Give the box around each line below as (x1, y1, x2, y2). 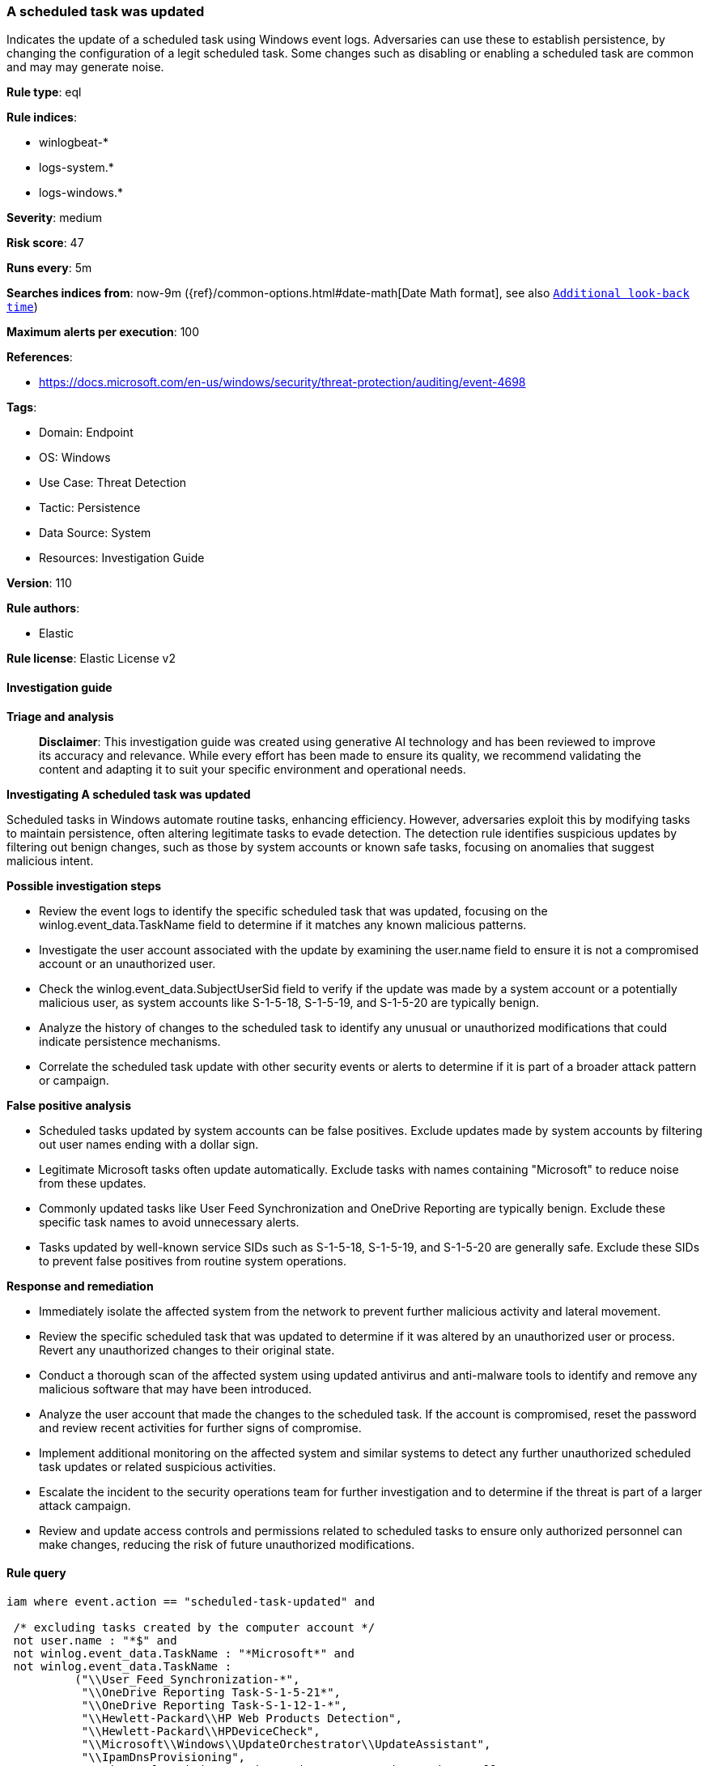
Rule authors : (6, 601, 80, 616)
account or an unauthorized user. (39, 956, 216, 970)
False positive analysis (6, 1098, 131, 1112)
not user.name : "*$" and (13, 1633, 177, 1647)
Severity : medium (6, 211, 103, 225)
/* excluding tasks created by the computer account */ (13, 1620, 376, 1634)
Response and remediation (6, 1278, 154, 1293)
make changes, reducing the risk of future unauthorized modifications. (39, 1537, 415, 1551)
